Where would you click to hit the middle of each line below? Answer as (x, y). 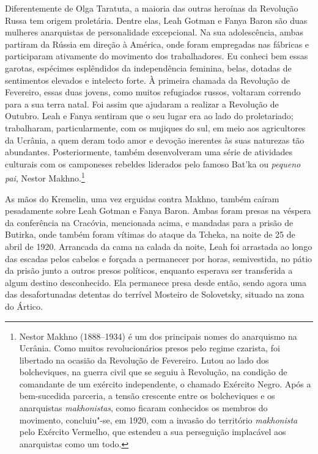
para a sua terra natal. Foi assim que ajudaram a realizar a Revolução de (142, 104)
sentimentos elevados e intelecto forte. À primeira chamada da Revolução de (147, 80)
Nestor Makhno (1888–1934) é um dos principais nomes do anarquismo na (158, 336)
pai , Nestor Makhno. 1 (45, 177)
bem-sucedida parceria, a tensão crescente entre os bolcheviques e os (147, 396)
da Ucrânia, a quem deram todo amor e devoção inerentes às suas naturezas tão (155, 140)
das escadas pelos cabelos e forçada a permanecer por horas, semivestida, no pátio (159, 258)
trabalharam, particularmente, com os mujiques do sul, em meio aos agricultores (155, 127)
